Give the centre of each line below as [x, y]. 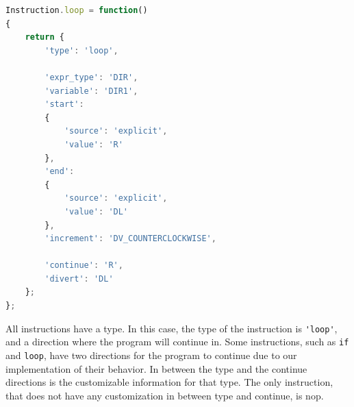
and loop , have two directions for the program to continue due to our [151, 355]
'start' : [64, 104]
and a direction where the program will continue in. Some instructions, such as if [177, 342]
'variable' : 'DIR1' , [91, 91]
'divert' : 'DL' [79, 279]
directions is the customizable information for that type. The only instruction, [169, 382]
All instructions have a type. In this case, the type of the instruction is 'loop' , [172, 328]
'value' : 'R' [93, 144]
